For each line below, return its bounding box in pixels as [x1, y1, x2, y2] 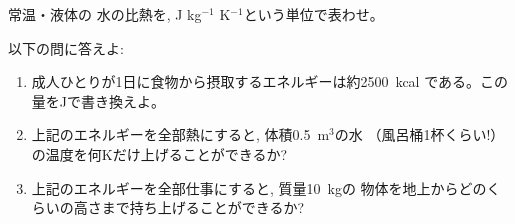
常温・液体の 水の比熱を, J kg [8, 4, 202, 24]
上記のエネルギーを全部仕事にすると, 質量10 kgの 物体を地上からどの [31, 177, 487, 198]
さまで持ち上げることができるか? [87, 197, 305, 218]
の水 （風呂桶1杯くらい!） [334, 124, 505, 145]
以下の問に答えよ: [8, 37, 124, 58]
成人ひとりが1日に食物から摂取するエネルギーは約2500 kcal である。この [31, 71, 509, 92]
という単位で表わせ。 [243, 4, 384, 24]
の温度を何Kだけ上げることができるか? [31, 143, 288, 164]
